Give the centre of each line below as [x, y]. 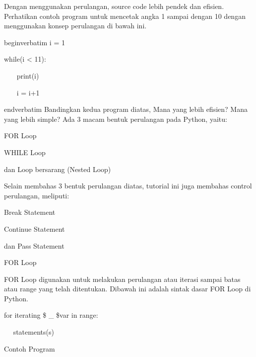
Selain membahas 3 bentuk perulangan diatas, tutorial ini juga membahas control [128, 186]
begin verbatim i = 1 [34, 42]
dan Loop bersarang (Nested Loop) [58, 169]
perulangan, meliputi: [37, 195]
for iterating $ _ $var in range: [51, 315]
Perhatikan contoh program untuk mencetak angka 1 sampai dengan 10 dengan [125, 16]
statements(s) [33, 332]
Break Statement [30, 212]
